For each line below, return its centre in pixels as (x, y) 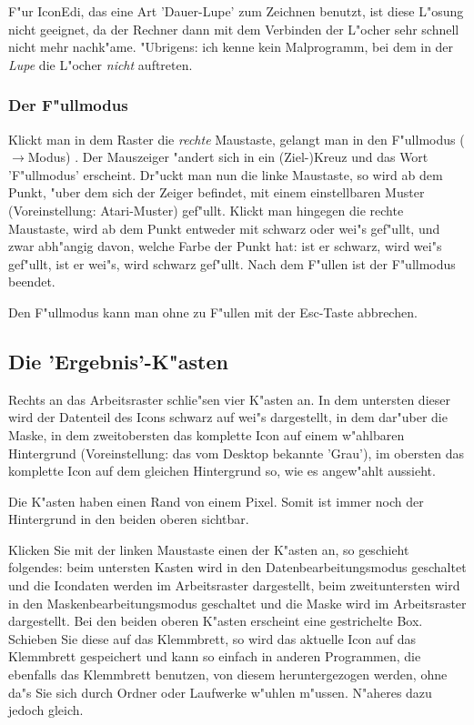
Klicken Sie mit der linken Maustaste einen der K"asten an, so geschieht (209, 549)
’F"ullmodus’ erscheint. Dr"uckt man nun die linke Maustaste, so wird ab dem (226, 174)
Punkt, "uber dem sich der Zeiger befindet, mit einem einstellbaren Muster (217, 192)
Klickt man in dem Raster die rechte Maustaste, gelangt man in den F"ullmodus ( (237, 139)
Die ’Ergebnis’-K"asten (118, 361)
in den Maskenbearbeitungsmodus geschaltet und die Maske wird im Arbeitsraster (237, 603)
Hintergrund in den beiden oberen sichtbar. (129, 519)
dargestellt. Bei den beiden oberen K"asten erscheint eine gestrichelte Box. (216, 621)
